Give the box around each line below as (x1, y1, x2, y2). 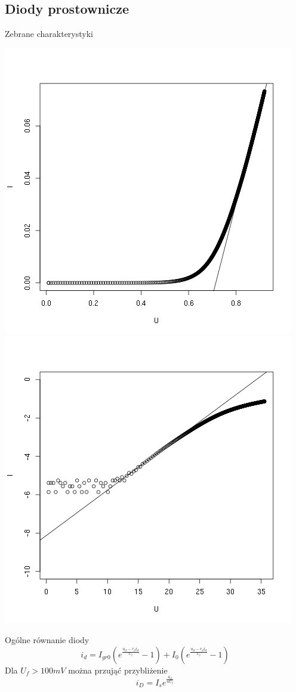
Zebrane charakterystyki (5, 27, 93, 40)
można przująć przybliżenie (68, 663, 168, 676)
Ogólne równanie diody (5, 633, 90, 646)
